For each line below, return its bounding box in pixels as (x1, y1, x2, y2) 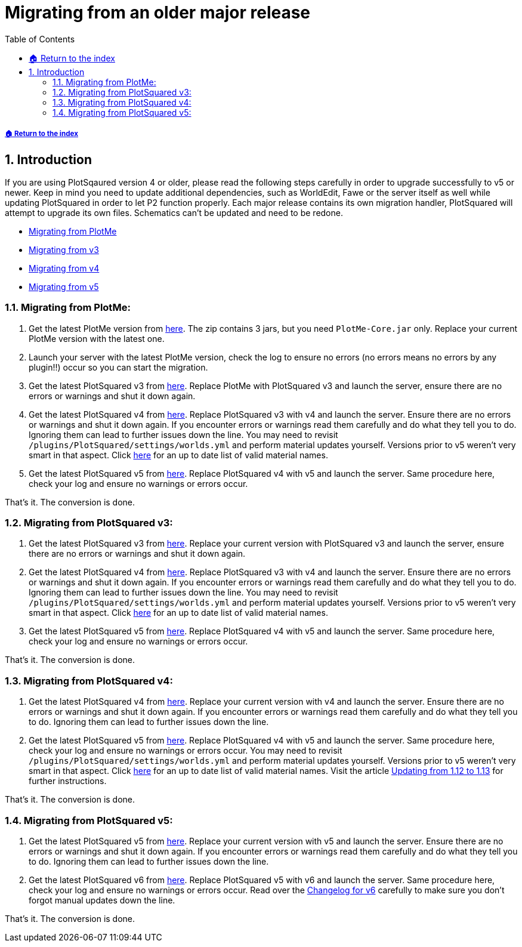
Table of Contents (5, 33, 75, 44)
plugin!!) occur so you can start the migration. (29, 362, 208, 372)
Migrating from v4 (29, 263, 100, 273)
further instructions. (29, 776, 107, 786)
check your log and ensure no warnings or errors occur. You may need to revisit (29, 745, 342, 756)
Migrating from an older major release (5, 2, 311, 23)
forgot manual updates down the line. (29, 894, 175, 905)
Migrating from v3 (29, 244, 99, 255)
